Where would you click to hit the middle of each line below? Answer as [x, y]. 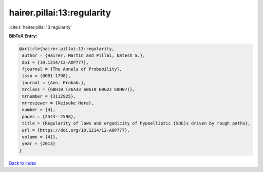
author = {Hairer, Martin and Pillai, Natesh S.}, [84, 55]
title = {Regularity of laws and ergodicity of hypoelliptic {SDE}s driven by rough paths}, [136, 123]
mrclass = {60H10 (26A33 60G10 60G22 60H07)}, [78, 89]
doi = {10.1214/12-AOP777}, [56, 62]
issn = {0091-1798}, [47, 76]
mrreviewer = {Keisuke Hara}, [58, 103]
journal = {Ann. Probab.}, [54, 83]
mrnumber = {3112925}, [49, 96]
